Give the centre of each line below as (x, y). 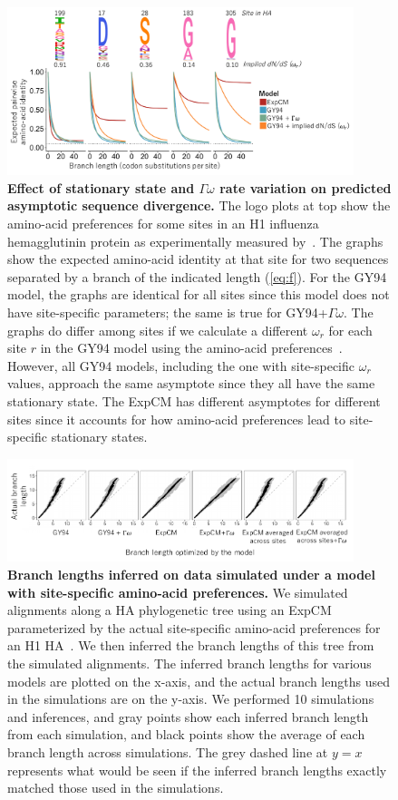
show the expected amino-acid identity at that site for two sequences (198, 259)
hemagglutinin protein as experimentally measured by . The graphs (195, 241)
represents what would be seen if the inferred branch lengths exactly (197, 770)
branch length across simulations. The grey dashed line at (168, 752)
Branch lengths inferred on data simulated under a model (191, 575)
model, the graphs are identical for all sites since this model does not (199, 294)
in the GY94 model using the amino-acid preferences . (191, 348)
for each (350, 330)
